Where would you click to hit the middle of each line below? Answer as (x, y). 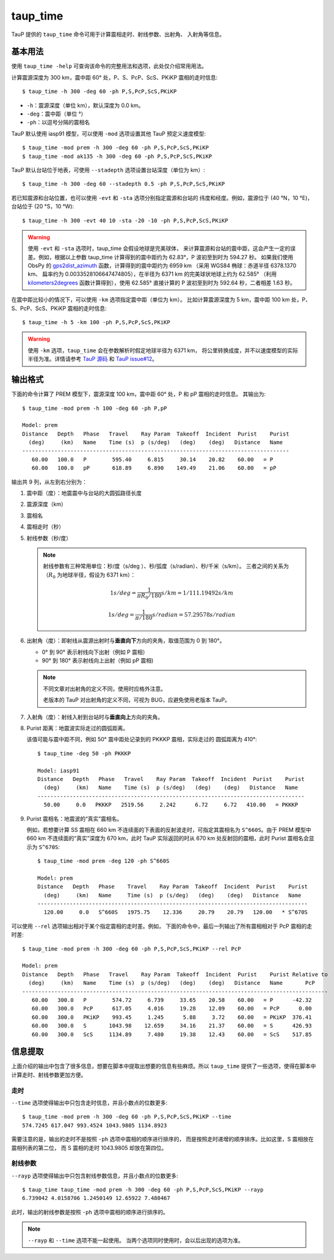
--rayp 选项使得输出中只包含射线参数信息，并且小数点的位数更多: (95, 1176)
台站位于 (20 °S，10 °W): (43, 206)
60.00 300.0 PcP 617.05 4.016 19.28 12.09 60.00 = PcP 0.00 (172, 1009)
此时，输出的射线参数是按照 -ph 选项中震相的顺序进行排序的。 (90, 1212)
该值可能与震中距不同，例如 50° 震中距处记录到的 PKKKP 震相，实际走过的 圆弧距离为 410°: (142, 739)
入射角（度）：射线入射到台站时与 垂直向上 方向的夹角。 (95, 717)
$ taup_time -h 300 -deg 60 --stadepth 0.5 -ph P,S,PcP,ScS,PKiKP (124, 184)
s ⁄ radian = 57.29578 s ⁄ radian (194, 614)
